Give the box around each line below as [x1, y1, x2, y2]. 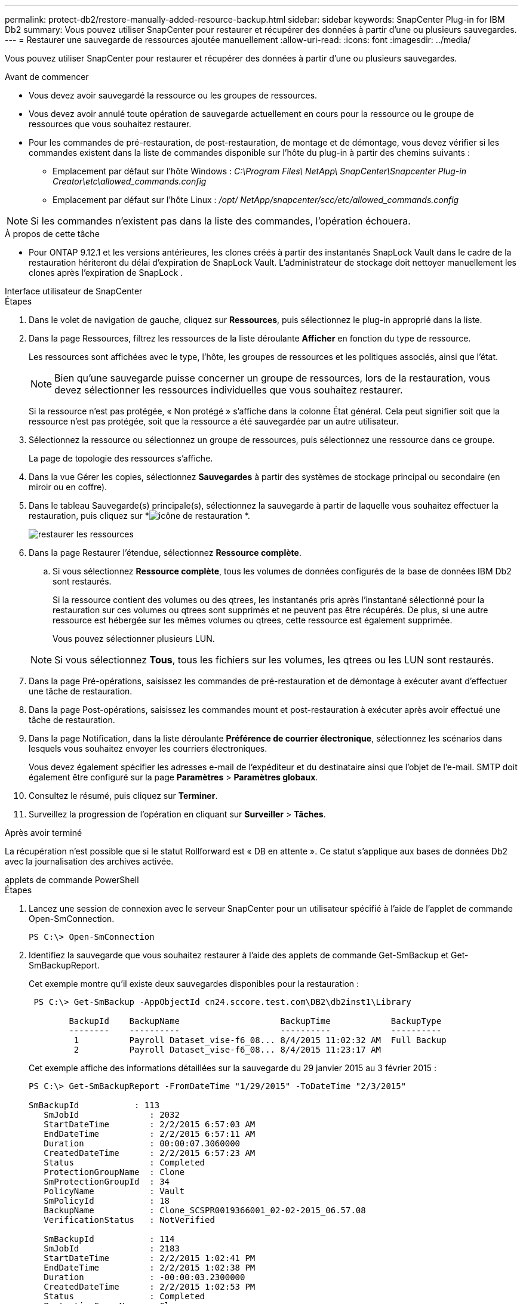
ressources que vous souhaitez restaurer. [29, 119, 192, 129]
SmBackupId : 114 [44, 1234, 175, 1244]
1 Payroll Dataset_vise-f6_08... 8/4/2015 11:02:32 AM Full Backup [73, 1035, 447, 1045]
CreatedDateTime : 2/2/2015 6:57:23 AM [44, 1148, 256, 1158]
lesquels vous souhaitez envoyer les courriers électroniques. [29, 743, 267, 754]
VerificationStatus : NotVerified [44, 1215, 215, 1225]
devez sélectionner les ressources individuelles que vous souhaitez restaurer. [54, 384, 403, 396]
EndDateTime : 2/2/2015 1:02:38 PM [44, 1263, 256, 1272]
